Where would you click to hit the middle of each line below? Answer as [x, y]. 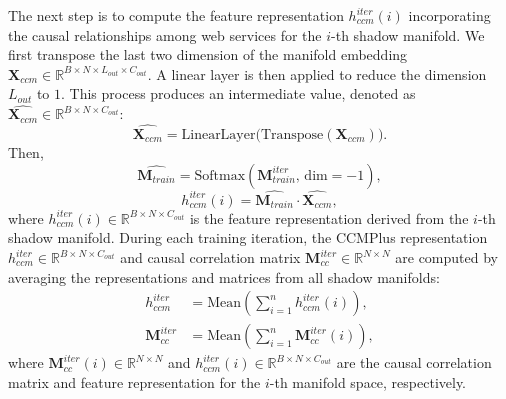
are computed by [446, 257]
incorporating [449, 15]
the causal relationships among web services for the [165, 34]
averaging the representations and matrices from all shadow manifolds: [224, 276]
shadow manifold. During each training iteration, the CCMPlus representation [248, 237]
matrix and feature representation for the [134, 381]
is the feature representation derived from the [329, 217]
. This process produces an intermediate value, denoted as [238, 93]
